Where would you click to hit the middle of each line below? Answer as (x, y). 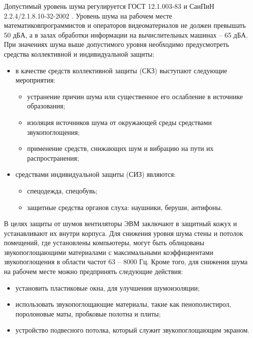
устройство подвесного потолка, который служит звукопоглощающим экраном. (132, 330)
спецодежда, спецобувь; (62, 190)
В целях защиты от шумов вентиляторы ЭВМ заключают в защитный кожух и (121, 223)
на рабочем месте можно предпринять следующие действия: (94, 271)
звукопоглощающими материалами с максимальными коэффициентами (109, 252)
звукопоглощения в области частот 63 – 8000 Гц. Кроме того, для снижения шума (126, 262)
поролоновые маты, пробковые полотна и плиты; (88, 313)
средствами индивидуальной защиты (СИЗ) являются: (95, 174)
